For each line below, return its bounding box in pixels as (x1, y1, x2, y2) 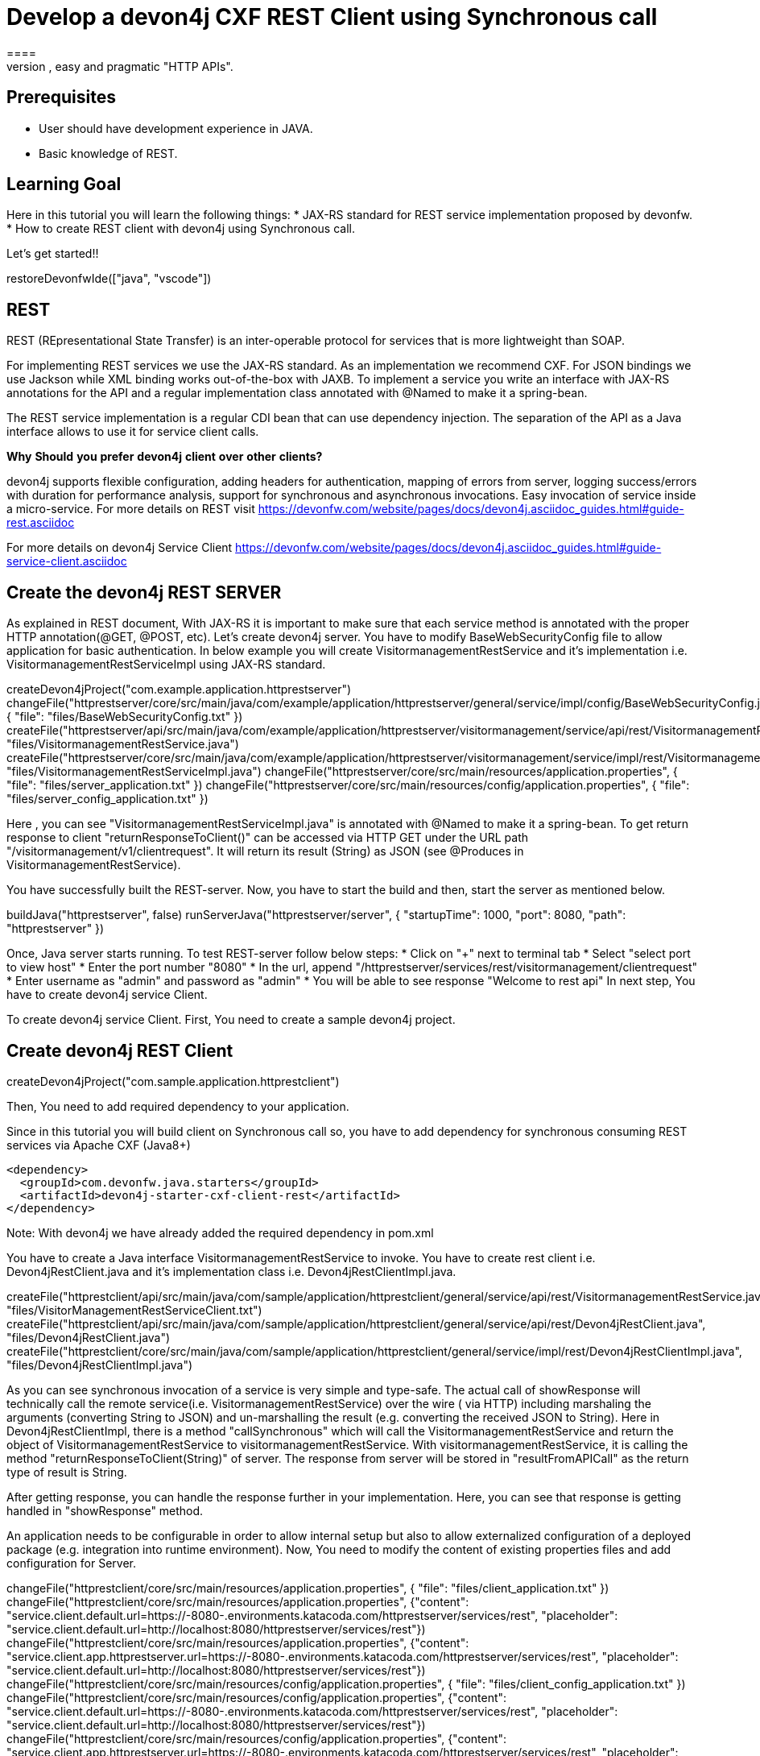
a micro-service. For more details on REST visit (6, 502, 255, 516)
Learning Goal (6, 174, 122, 195)
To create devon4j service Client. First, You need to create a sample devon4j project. (6, 1013, 456, 1027)
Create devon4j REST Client (6, 1040, 233, 1061)
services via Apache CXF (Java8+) (6, 1137, 191, 1152)
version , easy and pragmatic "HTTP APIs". (6, 59, 233, 73)
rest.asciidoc (6, 516, 75, 530)
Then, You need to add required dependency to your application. (6, 1099, 349, 1113)
